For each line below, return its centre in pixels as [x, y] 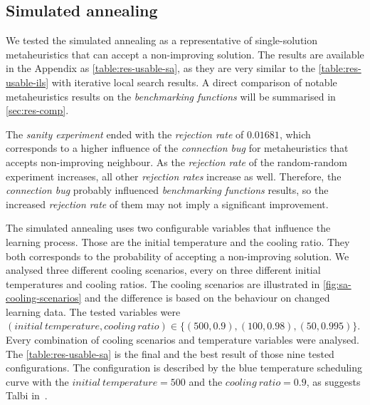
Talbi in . [27, 395]
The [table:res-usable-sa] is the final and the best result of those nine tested [170, 353]
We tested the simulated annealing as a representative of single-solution [162, 40]
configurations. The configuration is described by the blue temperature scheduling [184, 368]
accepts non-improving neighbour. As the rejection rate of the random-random [176, 162]
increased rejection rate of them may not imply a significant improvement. [167, 204]
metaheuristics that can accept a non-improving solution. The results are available [185, 54]
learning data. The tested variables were [93, 311]
